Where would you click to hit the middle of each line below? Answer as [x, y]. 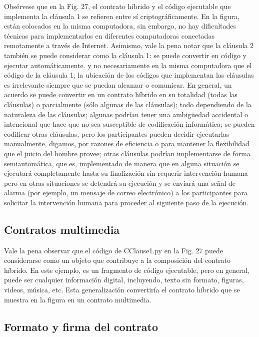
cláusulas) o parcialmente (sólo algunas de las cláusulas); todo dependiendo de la [128, 104]
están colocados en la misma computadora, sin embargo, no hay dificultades [120, 26]
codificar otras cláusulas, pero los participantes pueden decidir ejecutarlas [117, 133]
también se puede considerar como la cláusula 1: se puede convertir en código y [125, 55]
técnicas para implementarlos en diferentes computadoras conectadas [109, 35]
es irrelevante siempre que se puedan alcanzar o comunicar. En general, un [118, 84]
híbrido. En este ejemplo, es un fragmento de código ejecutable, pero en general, [127, 270]
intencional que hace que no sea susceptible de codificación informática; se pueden [129, 124]
